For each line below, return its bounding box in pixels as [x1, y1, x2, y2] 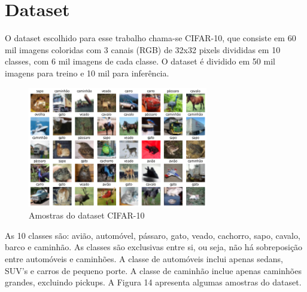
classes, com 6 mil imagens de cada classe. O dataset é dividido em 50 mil [5, 55, 275, 67]
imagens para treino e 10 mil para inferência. [5, 66, 169, 79]
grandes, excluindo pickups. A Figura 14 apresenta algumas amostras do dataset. [5, 276, 302, 288]
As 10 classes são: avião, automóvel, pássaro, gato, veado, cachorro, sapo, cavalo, [5, 229, 300, 241]
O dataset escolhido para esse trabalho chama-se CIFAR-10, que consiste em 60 [5, 32, 296, 44]
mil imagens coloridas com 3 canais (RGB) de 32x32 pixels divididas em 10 [5, 43, 281, 56]
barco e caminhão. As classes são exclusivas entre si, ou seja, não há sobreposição [5, 241, 303, 253]
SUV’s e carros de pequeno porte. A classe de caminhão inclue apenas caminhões [5, 264, 302, 276]
